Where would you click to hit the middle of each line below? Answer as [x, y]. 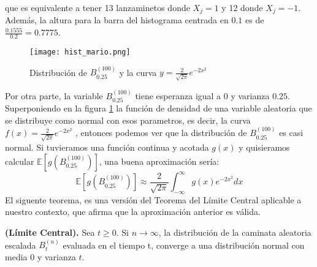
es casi [291, 133]
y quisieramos [264, 147]
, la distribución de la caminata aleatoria [235, 232]
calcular [20, 161]
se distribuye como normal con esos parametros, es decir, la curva [128, 120]
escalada [21, 245]
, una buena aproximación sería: [159, 161]
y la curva [138, 72]
